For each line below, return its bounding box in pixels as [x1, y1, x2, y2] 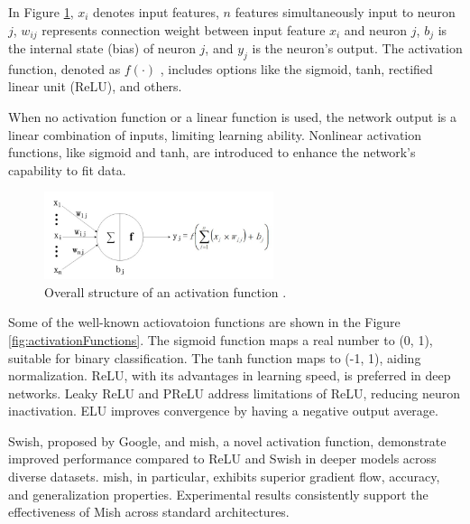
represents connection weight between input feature [41, 20, 326, 39]
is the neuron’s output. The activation [252, 39, 463, 58]
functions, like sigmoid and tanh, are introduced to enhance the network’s [8, 143, 416, 162]
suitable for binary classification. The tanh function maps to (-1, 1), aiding [8, 348, 421, 367]
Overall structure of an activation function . [44, 282, 287, 301]
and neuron [344, 20, 408, 39]
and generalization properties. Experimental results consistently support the [8, 484, 429, 503]
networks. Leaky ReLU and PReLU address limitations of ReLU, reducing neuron [8, 383, 460, 402]
